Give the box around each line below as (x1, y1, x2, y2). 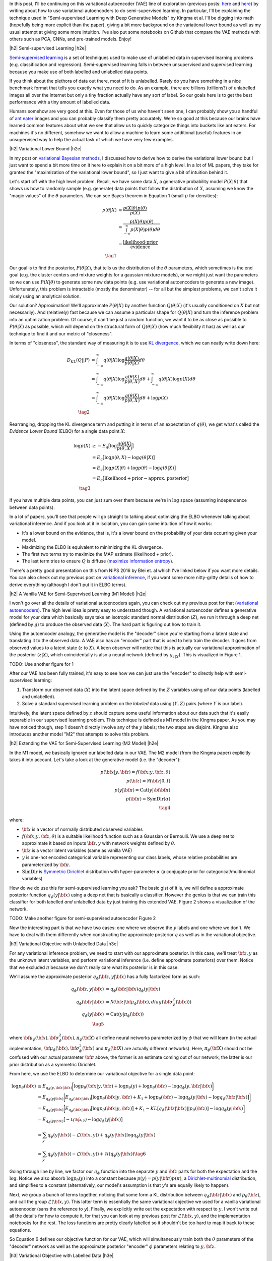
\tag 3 (79, 485, 91, 491)
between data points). (9, 504, 55, 510)
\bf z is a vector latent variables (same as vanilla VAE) (22, 847, 132, 853)
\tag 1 (105, 253, 117, 259)
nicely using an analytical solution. (9, 293, 81, 299)
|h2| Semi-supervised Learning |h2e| (9, 45, 86, 51)
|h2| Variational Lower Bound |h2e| (9, 146, 82, 152)
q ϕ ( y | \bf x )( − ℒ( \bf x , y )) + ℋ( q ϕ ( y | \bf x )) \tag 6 (47, 1151, 146, 1158)
